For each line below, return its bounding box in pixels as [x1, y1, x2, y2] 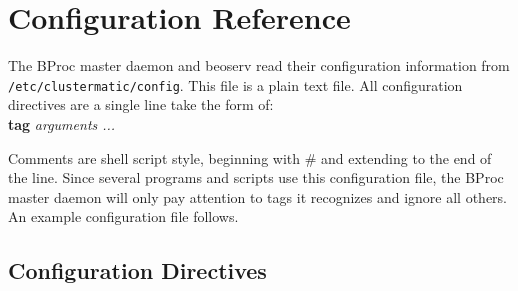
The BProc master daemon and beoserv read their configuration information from [8, 55, 510, 76]
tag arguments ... [8, 113, 116, 134]
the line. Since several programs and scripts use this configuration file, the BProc [8, 167, 504, 188]
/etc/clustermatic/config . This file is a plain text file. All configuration [8, 74, 463, 95]
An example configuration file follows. [8, 206, 239, 227]
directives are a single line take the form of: [8, 94, 274, 115]
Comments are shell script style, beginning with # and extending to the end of [8, 147, 492, 168]
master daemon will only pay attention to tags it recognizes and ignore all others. [8, 186, 507, 207]
